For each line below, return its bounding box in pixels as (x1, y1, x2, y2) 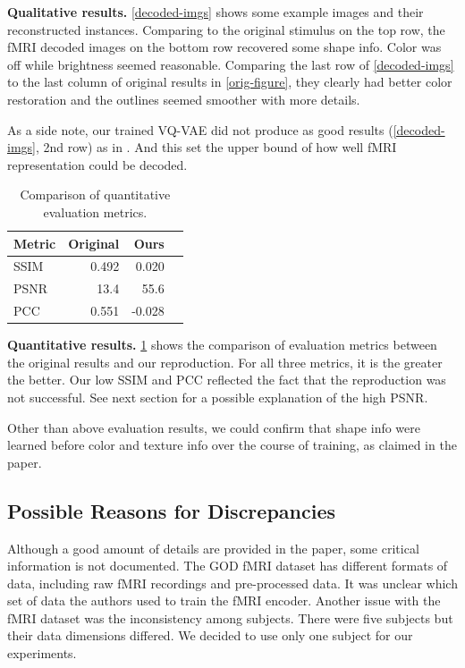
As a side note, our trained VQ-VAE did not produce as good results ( (7, 120, 393, 139)
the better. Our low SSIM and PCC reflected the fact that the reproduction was (7, 370, 446, 389)
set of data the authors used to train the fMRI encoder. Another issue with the (7, 591, 441, 610)
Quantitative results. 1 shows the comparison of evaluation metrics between (7, 335, 437, 354)
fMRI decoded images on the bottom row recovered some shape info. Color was (7, 38, 442, 56)
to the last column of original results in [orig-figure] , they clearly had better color (7, 72, 452, 91)
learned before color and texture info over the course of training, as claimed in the (7, 435, 457, 454)
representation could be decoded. (7, 155, 188, 173)
